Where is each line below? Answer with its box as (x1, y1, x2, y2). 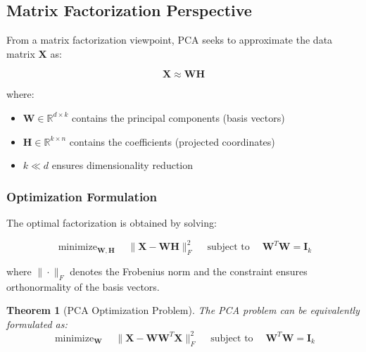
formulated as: (6, 316, 68, 331)
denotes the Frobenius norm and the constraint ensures (70, 263, 308, 278)
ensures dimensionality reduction (51, 158, 194, 172)
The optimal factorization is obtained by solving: (6, 215, 217, 230)
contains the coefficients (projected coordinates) (69, 134, 275, 149)
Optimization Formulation (6, 187, 157, 205)
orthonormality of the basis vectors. (6, 279, 160, 294)
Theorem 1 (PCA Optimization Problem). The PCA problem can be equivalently (6, 303, 360, 318)
